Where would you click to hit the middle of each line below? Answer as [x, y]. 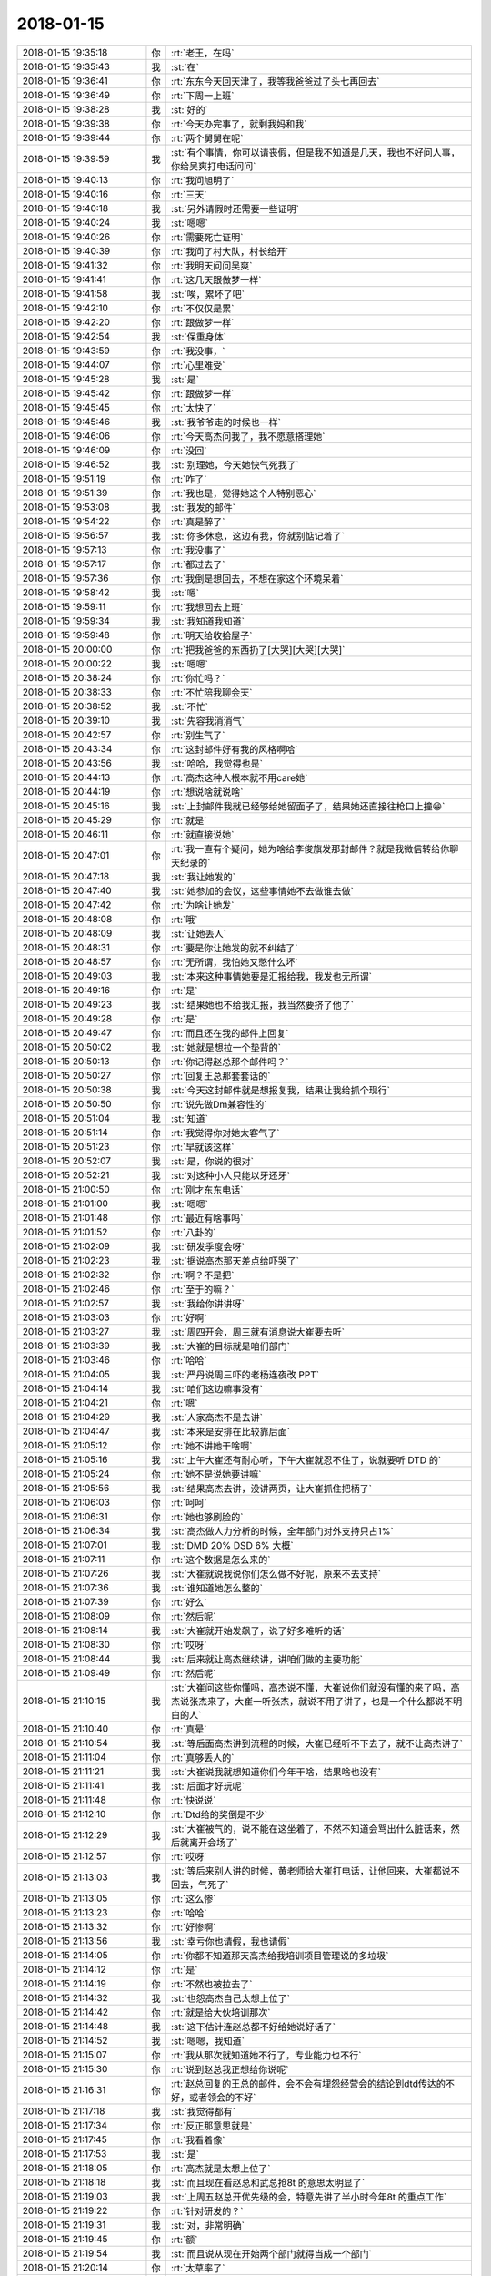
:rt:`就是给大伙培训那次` [220, 2012]
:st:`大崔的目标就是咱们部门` [230, 1346]
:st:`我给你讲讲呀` [208, 1304]
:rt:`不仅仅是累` [202, 308]
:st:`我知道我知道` [208, 621]
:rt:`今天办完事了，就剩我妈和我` [239, 124]
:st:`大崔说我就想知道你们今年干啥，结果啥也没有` [276, 1772]
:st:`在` [185, 66]
